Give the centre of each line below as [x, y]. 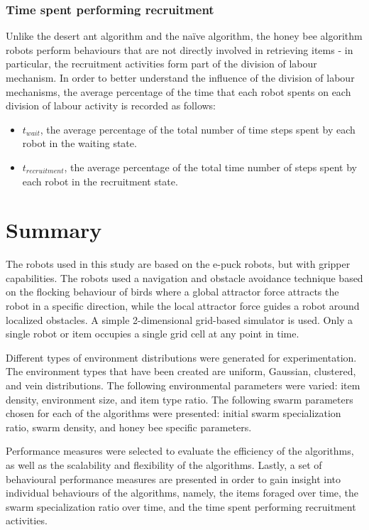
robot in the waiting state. [79, 143]
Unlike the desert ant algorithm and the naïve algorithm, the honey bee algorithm [184, 36]
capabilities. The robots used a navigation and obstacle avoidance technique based [184, 277]
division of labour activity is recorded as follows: [111, 106]
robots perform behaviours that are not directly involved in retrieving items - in [180, 49]
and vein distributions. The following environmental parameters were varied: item [183, 385]
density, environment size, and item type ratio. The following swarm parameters [180, 399]
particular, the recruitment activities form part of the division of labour [161, 64]
